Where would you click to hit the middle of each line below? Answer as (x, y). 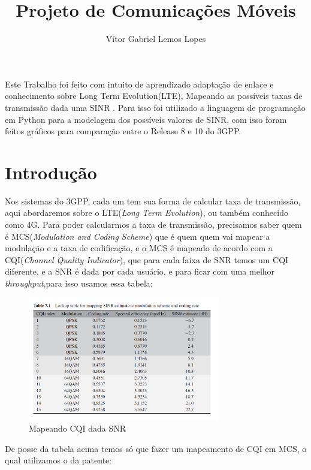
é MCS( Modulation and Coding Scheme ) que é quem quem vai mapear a (138, 236)
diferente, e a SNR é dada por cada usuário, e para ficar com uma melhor (140, 271)
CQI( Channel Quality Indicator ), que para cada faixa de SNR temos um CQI (147, 259)
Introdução (51, 172)
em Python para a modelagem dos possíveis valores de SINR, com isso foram (146, 119)
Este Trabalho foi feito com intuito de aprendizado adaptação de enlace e (139, 84)
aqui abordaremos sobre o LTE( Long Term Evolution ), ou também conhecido (147, 213)
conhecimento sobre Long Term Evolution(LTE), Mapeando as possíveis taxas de (154, 96)
